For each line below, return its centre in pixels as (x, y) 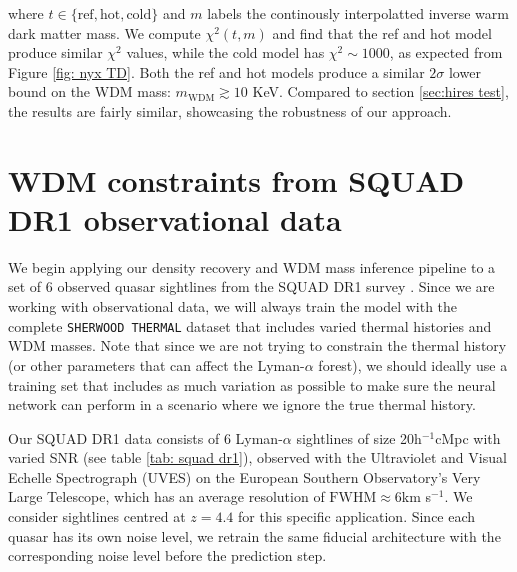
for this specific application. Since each (357, 516)
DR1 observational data (175, 218)
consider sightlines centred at (97, 516)
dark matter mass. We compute (104, 32)
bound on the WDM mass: (89, 91)
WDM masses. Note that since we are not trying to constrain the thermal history (257, 345)
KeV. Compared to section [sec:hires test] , (380, 91)
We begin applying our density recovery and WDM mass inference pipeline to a (252, 266)
